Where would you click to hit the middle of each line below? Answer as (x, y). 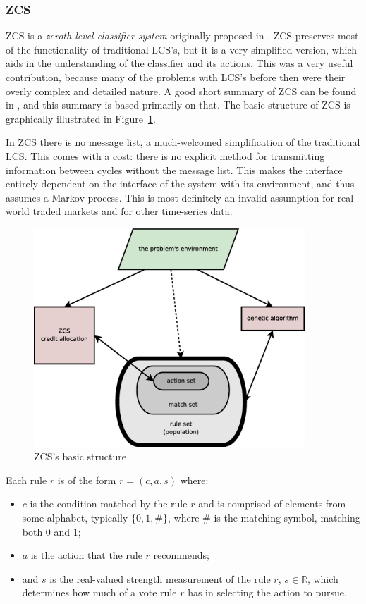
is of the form (87, 480)
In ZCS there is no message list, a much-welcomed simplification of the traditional (183, 142)
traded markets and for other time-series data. (133, 211)
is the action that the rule (86, 555)
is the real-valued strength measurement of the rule (160, 578)
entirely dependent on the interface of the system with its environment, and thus (180, 184)
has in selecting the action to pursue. (267, 592)
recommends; (181, 555)
